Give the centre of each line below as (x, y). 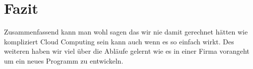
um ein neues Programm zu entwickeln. (64, 60)
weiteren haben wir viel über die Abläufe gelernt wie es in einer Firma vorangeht (127, 51)
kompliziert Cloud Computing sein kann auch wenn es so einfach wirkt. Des (119, 41)
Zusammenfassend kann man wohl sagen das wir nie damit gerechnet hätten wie (126, 32)
